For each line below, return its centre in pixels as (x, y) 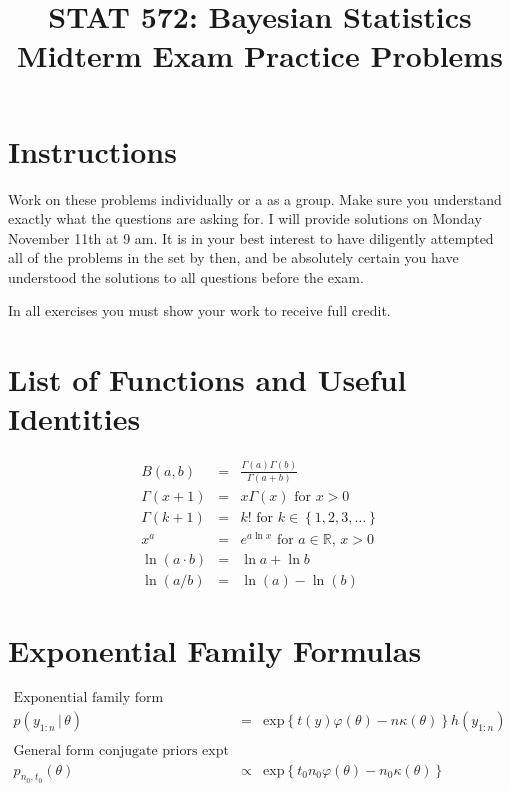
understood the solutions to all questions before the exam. (186, 276)
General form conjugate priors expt (121, 750)
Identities (74, 418)
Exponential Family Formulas (215, 650)
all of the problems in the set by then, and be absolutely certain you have (233, 257)
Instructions (92, 150)
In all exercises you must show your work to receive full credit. (199, 310)
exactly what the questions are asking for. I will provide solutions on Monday (245, 218)
